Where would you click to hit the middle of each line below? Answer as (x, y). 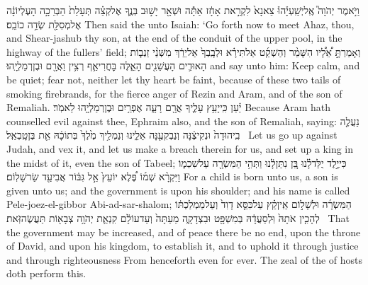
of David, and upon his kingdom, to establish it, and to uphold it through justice (183, 246)
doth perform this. (46, 273)
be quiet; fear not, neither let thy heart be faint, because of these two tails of (174, 79)
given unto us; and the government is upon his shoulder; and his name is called (178, 190)
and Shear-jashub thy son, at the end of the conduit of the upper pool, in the (174, 38)
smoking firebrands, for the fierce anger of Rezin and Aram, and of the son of (174, 93)
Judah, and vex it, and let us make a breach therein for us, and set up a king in (180, 148)
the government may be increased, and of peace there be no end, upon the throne (184, 232)
